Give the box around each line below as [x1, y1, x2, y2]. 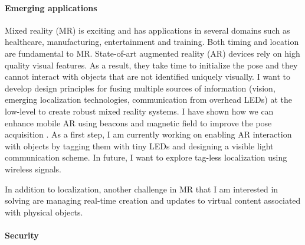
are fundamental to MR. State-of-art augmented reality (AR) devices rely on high [5, 47, 300, 59]
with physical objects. [5, 205, 83, 218]
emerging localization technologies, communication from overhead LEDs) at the [5, 93, 292, 106]
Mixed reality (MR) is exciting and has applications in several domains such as [5, 24, 290, 36]
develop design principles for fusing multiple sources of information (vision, [5, 81, 276, 94]
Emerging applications [5, 1, 97, 14]
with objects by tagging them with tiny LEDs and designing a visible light [5, 139, 274, 152]
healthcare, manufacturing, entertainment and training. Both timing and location [5, 35, 299, 48]
